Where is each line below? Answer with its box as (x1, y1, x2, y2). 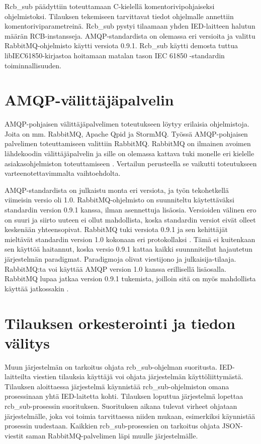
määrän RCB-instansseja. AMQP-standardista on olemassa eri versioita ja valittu (5, 30, 255, 41)
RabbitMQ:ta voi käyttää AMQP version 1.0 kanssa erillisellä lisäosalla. (5, 263, 226, 274)
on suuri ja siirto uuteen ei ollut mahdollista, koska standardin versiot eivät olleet (5, 214, 256, 225)
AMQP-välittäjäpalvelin (5, 89, 174, 110)
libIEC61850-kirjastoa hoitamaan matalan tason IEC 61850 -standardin (5, 50, 225, 60)
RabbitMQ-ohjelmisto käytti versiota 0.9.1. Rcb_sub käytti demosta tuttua (5, 40, 238, 51)
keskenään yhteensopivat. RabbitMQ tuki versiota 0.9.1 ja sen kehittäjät (5, 224, 228, 235)
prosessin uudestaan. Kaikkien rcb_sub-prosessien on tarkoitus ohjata (5, 420, 220, 431)
